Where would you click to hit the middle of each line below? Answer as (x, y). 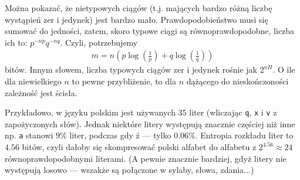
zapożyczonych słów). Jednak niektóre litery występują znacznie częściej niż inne (150, 123)
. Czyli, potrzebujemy (99, 42)
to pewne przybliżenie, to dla (124, 81)
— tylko (157, 135)
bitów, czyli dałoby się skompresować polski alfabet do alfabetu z (139, 147)
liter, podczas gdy (101, 135)
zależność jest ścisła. (41, 92)
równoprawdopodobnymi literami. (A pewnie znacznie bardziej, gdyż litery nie (146, 158)
